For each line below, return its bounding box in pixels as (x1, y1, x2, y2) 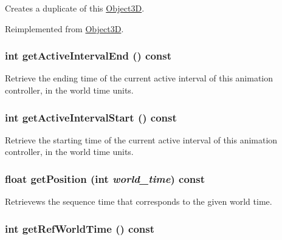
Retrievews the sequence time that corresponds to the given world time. (5, 195, 272, 208)
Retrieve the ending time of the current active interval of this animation (5, 72, 273, 84)
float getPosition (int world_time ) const (5, 171, 205, 186)
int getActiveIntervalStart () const (5, 109, 177, 125)
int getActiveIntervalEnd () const (5, 48, 172, 63)
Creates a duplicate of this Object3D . (5, 2, 145, 14)
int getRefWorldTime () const (5, 221, 154, 236)
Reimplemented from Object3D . (5, 22, 124, 35)
